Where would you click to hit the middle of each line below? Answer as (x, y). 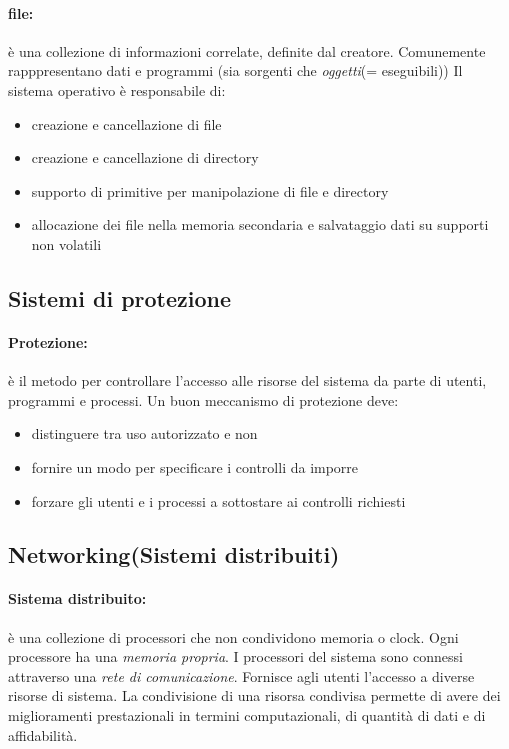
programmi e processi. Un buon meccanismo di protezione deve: (203, 399)
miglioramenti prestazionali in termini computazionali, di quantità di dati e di (247, 715)
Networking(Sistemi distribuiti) (174, 554)
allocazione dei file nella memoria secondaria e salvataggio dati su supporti (260, 224)
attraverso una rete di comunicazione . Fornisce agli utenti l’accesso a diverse (241, 675)
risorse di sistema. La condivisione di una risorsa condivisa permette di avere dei (254, 695)
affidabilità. (43, 734)
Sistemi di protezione (120, 297)
